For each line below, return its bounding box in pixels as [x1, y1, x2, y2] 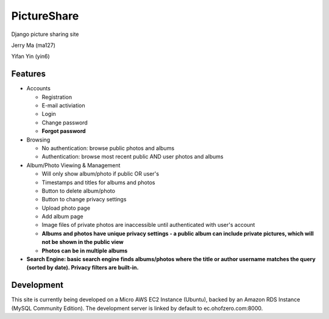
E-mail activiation [41, 102, 85, 109]
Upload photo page [41, 204, 91, 212]
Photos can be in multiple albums [41, 247, 128, 254]
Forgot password [41, 127, 86, 135]
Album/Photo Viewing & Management [26, 162, 121, 169]
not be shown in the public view [41, 238, 124, 246]
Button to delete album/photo [41, 187, 116, 195]
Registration [41, 93, 73, 101]
